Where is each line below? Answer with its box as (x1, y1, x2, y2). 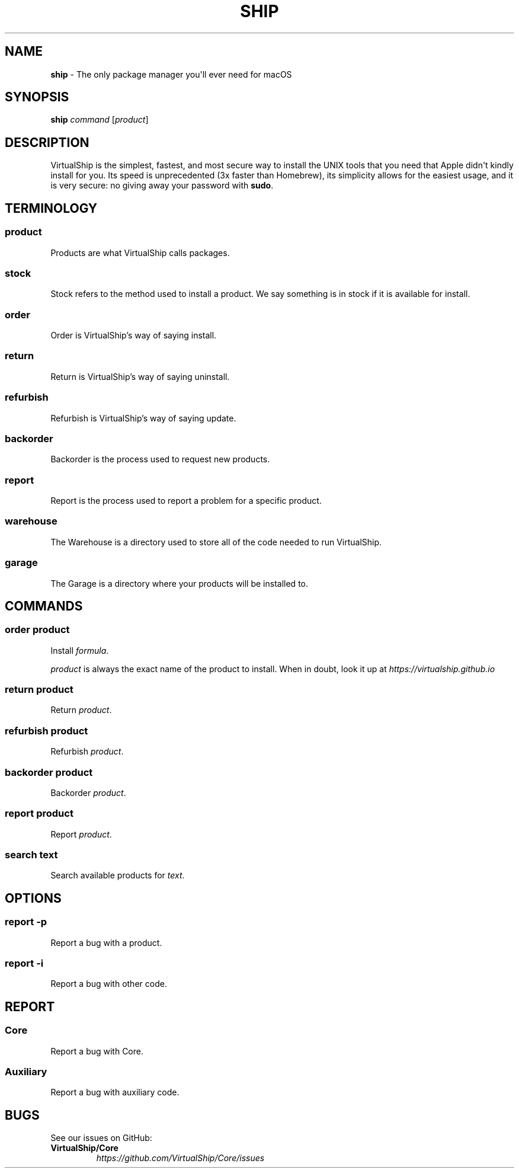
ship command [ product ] (50, 114, 149, 125)
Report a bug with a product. (50, 937, 162, 948)
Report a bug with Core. (50, 1046, 144, 1056)
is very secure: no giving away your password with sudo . (50, 180, 274, 191)
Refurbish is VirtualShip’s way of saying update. (50, 413, 236, 423)
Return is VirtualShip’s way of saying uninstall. (50, 371, 230, 382)
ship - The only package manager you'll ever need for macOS (50, 69, 292, 79)
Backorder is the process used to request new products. (50, 454, 270, 465)
